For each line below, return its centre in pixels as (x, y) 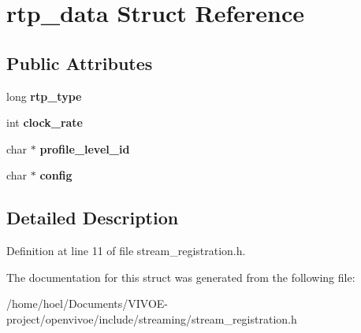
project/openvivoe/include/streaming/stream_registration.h (152, 318)
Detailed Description (93, 218)
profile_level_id (85, 148)
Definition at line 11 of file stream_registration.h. (126, 251)
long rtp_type (44, 96)
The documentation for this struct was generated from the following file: (181, 277)
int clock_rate (45, 122)
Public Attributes (80, 63)
